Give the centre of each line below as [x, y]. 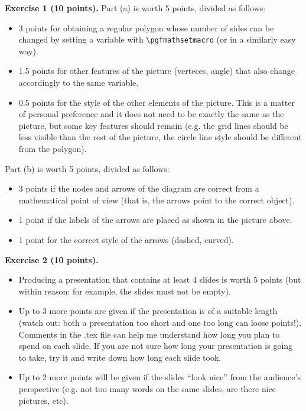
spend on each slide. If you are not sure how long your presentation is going [156, 346]
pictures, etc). [43, 400]
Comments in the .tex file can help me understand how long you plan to [149, 334]
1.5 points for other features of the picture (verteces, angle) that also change [157, 71]
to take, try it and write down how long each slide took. [120, 357]
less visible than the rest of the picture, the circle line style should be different [160, 137]
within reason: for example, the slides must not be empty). [125, 291]
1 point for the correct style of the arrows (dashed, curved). [126, 239]
